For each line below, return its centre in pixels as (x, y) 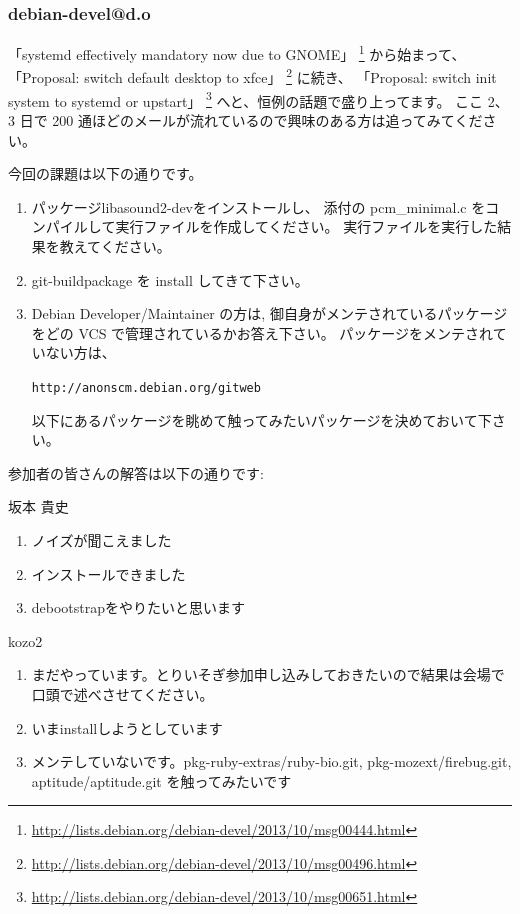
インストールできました (108, 573)
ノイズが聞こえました (101, 539)
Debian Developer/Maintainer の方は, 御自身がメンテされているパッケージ (269, 313)
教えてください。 (115, 245)
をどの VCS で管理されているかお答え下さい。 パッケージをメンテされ (262, 332)
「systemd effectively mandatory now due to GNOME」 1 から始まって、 (237, 52)
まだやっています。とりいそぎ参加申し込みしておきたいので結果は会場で (268, 674)
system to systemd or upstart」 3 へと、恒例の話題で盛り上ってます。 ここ (246, 99)
